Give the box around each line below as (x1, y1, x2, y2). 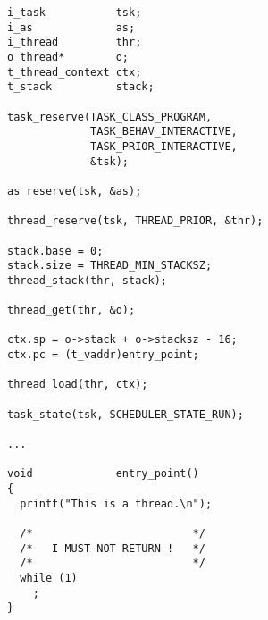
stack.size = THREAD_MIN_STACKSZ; (7, 259, 213, 272)
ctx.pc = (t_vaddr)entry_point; (7, 348, 199, 362)
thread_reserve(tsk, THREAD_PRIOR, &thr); (7, 214, 264, 228)
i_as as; (7, 21, 136, 34)
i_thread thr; (7, 36, 142, 49)
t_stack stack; (7, 80, 155, 94)
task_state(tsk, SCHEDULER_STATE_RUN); (7, 407, 244, 421)
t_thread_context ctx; (7, 65, 142, 79)
